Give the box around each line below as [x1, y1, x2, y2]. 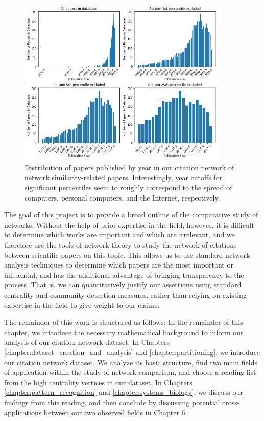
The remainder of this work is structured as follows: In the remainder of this [4, 317, 243, 327]
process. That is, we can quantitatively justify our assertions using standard [4, 279, 242, 290]
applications [4, 407, 42, 417]
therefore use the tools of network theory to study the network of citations [4, 239, 237, 250]
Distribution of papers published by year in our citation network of [25, 162, 234, 172]
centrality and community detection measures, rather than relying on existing [4, 289, 247, 300]
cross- [222, 396, 240, 407]
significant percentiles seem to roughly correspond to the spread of [25, 182, 232, 193]
